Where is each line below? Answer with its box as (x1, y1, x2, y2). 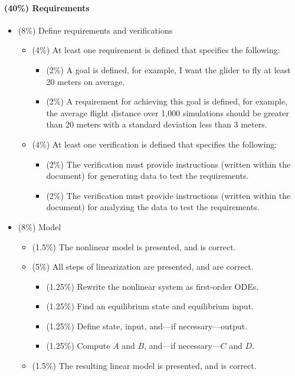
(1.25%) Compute (46, 339, 110, 352)
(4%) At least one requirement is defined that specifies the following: (32, 44, 280, 56)
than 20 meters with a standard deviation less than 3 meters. (46, 118, 267, 130)
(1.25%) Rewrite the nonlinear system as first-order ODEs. (46, 280, 259, 292)
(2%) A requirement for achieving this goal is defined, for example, (46, 95, 288, 107)
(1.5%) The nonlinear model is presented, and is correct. (32, 240, 236, 253)
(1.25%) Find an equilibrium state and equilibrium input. (46, 300, 254, 312)
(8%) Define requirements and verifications (18, 24, 173, 36)
